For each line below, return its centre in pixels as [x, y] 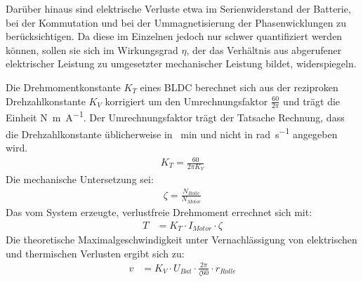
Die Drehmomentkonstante [63, 87]
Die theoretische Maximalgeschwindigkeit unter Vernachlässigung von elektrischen [181, 240]
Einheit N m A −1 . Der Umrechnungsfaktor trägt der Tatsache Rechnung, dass [175, 116]
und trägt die [312, 101]
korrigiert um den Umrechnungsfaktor [186, 101]
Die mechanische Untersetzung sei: [80, 179]
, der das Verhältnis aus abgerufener [264, 49]
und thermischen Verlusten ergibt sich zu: [95, 253]
